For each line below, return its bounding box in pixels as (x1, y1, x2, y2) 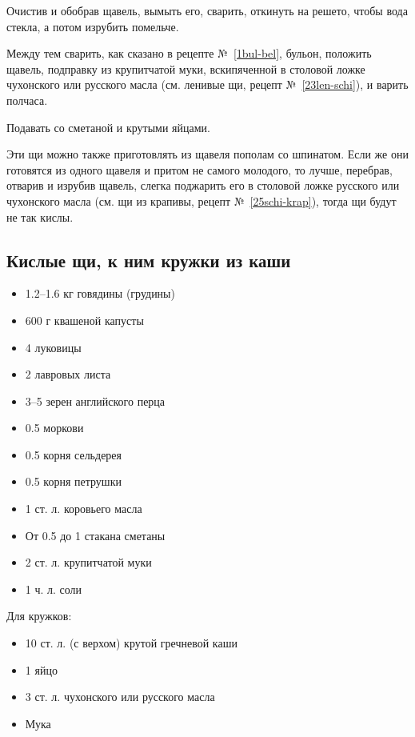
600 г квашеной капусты (25, 311, 144, 328)
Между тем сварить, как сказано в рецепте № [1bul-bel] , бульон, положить (6, 45, 372, 62)
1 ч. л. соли (25, 580, 82, 597)
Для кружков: (6, 607, 72, 624)
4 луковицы (25, 338, 82, 355)
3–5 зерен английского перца (25, 392, 166, 409)
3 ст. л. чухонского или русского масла (25, 688, 215, 705)
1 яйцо (25, 661, 58, 678)
